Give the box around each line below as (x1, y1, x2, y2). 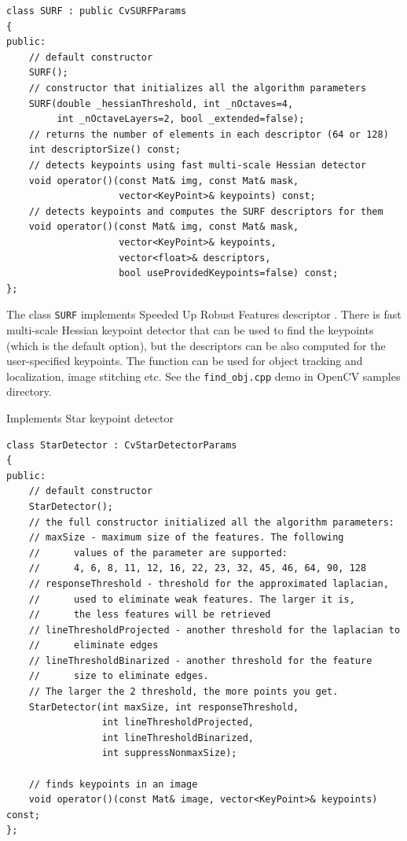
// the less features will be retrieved (28, 609, 271, 621)
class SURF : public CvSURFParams (6, 6, 187, 17)
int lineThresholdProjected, (101, 717, 254, 728)
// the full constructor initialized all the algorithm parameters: (28, 516, 394, 528)
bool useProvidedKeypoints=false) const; (119, 267, 339, 279)
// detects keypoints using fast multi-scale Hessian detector (28, 159, 367, 171)
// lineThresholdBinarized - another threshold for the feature (28, 655, 372, 666)
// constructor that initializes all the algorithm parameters (28, 82, 367, 94)
